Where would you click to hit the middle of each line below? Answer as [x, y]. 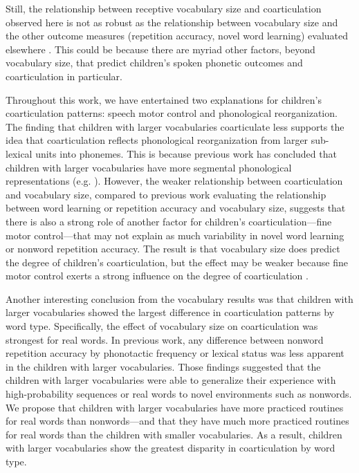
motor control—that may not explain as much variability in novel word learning [175, 235]
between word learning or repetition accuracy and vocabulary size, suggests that [176, 208]
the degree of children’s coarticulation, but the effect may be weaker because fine [177, 262]
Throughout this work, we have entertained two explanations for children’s [164, 99]
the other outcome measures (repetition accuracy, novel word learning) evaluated [177, 36]
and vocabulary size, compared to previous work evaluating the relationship [166, 194]
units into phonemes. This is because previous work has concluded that [186, 153]
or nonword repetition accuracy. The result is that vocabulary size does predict [173, 249]
